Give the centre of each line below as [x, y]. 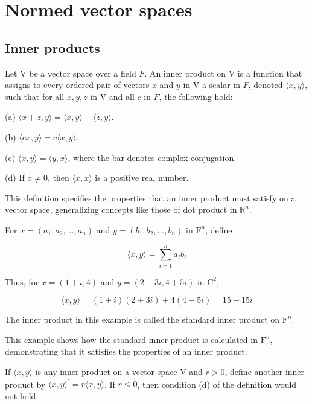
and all [122, 96]
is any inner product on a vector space [106, 372]
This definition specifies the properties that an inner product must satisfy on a [150, 197]
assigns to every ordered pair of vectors [77, 85]
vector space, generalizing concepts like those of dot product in [121, 210]
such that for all [35, 96]
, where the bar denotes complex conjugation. [152, 157]
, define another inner [265, 372]
